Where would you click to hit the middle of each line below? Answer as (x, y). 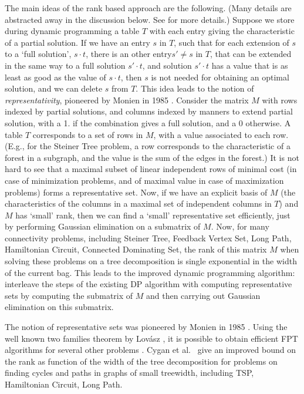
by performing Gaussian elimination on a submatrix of (103, 226)
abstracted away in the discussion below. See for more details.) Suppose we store (150, 19)
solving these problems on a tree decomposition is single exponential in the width (151, 261)
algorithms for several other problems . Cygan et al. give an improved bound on (150, 350)
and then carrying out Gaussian (203, 295)
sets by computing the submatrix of (69, 295)
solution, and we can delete (54, 88)
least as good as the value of (55, 77)
